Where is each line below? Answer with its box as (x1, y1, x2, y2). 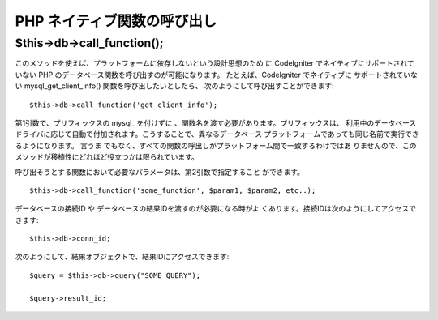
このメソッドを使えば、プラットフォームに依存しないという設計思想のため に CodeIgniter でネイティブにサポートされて (15, 58, 415, 68)
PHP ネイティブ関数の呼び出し (15, 12, 217, 30)
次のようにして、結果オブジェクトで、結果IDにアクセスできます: (15, 252, 230, 262)
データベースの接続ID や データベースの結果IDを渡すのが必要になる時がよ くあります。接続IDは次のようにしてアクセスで (15, 203, 417, 214)
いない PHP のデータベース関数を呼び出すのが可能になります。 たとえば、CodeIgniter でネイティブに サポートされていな (15, 70, 418, 79)
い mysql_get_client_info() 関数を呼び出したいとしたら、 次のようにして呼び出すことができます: (15, 81, 334, 91)
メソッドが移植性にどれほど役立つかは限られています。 (15, 152, 199, 162)
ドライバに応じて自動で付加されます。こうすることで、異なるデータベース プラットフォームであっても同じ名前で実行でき (15, 130, 419, 139)
